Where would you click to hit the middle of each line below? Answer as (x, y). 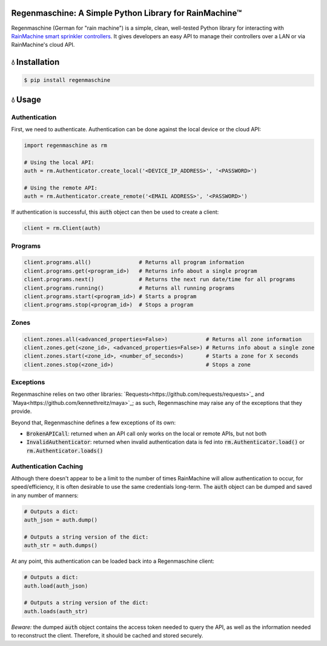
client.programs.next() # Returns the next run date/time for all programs (160, 280)
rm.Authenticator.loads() (65, 450)
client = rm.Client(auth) (62, 228)
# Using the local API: (59, 162)
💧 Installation (35, 62)
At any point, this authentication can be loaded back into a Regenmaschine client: (113, 561)
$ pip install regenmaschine (67, 80)
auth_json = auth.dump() (61, 520)
